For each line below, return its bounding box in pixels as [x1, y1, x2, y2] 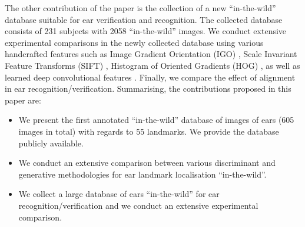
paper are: [5, 94, 41, 106]
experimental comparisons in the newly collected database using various [5, 36, 264, 48]
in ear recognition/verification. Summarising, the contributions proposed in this [5, 82, 291, 95]
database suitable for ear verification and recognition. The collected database [5, 13, 283, 25]
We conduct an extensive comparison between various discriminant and [18, 156, 276, 169]
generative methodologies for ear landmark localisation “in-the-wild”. [18, 168, 267, 180]
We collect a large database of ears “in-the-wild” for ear [18, 188, 220, 200]
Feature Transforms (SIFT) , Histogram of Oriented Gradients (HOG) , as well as [5, 59, 300, 71]
